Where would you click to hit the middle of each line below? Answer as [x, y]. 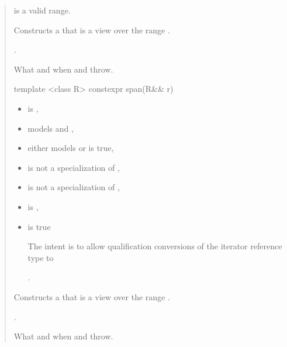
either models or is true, [71, 148]
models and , [51, 128]
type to [41, 257]
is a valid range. [42, 10]
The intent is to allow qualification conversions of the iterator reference [155, 246]
